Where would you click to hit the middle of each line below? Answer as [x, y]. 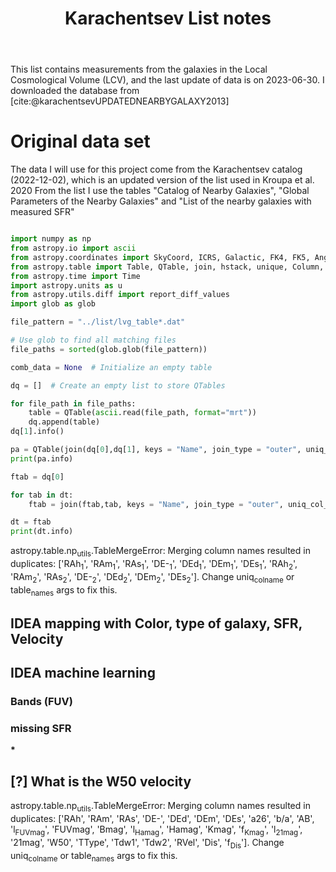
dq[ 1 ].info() [37, 432]
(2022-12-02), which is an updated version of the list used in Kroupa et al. [162, 180]
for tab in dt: [42, 495]
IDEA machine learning [83, 673]
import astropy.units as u [66, 285]
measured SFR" [42, 212]
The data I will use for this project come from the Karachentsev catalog [156, 169]
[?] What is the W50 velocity [101, 781]
